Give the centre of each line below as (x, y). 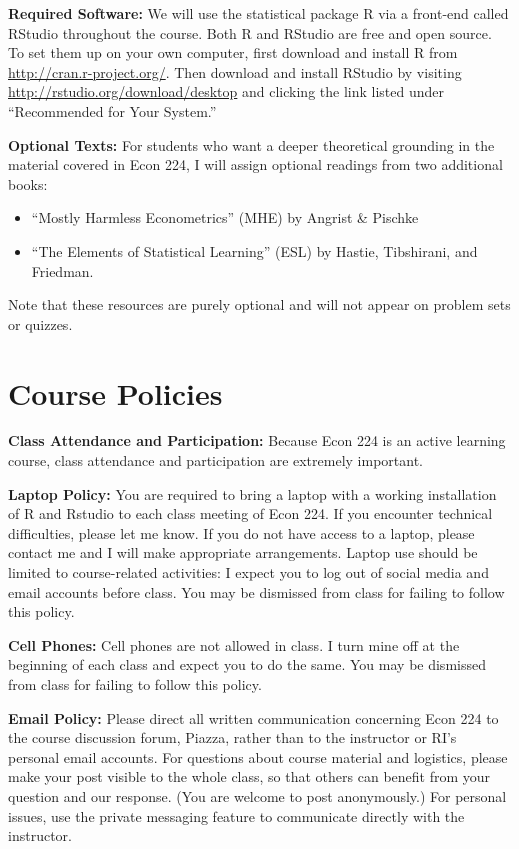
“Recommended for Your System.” (112, 110)
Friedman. (62, 270)
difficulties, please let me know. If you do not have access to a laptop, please (241, 532)
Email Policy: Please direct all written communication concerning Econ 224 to (253, 717)
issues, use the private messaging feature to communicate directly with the (236, 815)
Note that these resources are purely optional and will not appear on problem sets (259, 304)
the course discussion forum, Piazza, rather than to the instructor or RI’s (232, 737)
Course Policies (115, 392)
